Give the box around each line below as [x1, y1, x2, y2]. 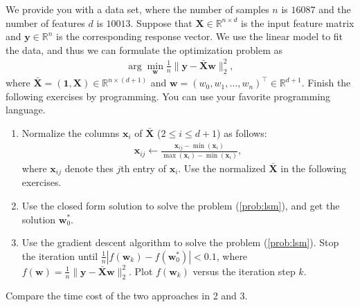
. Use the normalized [178, 160, 266, 175]
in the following [280, 160, 347, 175]
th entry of [120, 160, 166, 175]
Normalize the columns [21, 125, 120, 140]
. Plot [128, 263, 153, 278]
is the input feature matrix [240, 15, 354, 30]
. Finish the [301, 75, 351, 90]
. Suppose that [130, 15, 192, 30]
